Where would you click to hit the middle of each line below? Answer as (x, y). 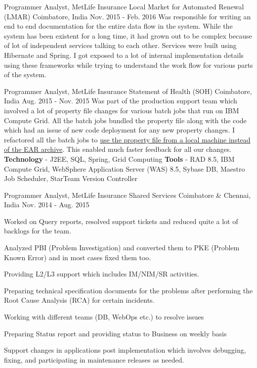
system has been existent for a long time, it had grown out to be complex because (128, 35)
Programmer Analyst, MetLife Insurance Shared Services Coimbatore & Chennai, (128, 195)
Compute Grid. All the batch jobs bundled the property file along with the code (125, 120)
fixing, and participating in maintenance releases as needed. (94, 359)
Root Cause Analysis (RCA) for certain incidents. (79, 300)
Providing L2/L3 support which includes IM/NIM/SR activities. (102, 274)
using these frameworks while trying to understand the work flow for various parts (128, 65)
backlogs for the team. (38, 231)
